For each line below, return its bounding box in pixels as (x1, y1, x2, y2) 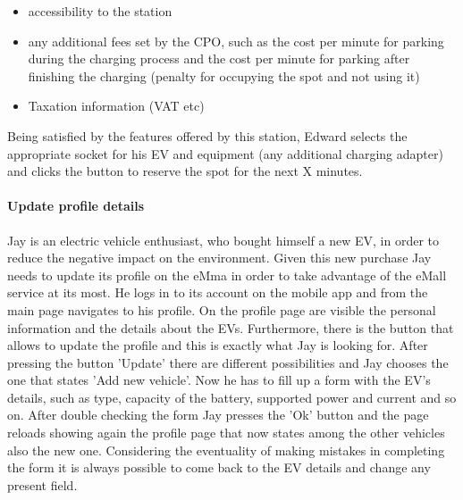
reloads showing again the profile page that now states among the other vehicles (7, 423, 445, 442)
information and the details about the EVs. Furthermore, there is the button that (7, 318, 454, 337)
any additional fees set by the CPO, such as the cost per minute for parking (28, 31, 444, 50)
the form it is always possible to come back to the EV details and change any (7, 458, 431, 477)
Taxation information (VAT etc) (28, 96, 205, 115)
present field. (7, 475, 78, 494)
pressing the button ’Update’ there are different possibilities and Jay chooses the (7, 353, 449, 371)
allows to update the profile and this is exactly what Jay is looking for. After (7, 336, 428, 354)
